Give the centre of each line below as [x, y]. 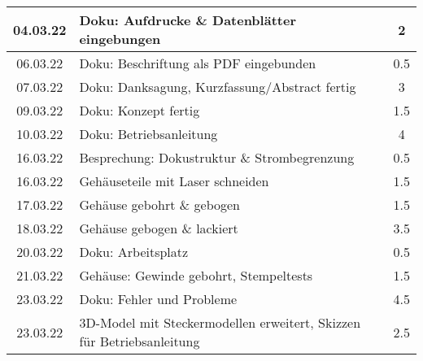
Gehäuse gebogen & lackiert [159, 228]
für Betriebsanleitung [140, 341]
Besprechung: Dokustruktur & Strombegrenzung [217, 157]
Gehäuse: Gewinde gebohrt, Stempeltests [196, 275]
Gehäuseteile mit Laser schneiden [174, 181]
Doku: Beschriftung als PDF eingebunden [198, 63]
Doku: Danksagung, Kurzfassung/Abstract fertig [218, 87]
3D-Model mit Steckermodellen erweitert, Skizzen [220, 322]
